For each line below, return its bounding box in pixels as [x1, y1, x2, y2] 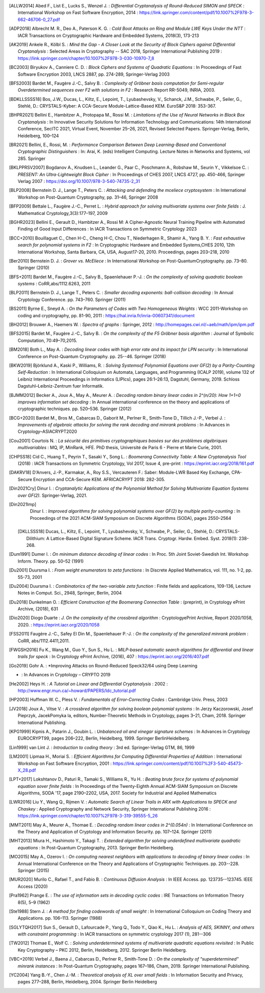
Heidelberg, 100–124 [18, 133, 59, 139]
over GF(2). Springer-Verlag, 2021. [18, 492, 88, 498]
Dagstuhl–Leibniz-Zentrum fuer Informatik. [18, 383, 104, 389]
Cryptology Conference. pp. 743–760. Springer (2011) [18, 297, 126, 302]
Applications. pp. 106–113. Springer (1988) [18, 915, 103, 921]
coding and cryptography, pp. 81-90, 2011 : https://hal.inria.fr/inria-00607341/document [18, 312, 195, 318]
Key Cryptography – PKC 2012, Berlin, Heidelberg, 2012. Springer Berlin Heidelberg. [18, 947, 187, 953]
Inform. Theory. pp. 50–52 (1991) [18, 558, 84, 564]
